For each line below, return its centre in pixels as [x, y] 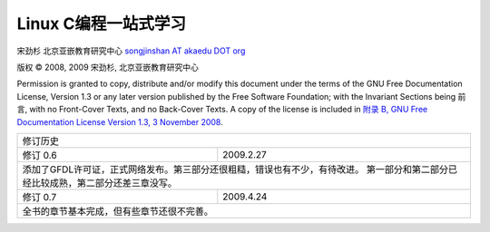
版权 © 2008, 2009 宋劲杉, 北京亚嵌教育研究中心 [108, 67]
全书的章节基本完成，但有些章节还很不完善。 [118, 211]
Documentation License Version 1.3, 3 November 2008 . [120, 121]
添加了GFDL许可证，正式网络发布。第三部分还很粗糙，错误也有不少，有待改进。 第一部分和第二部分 [235, 169]
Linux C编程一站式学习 [101, 24]
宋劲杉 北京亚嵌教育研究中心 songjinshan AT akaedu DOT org [131, 51]
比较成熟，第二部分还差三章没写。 [104, 183]
